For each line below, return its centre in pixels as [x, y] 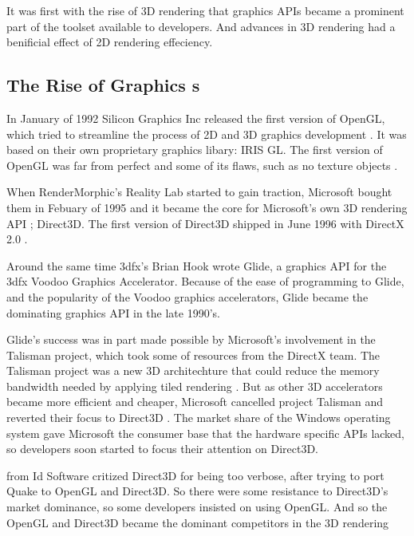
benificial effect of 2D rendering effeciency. [110, 42]
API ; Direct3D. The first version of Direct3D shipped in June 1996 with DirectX [205, 223]
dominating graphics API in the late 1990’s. [113, 312]
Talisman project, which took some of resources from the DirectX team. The [193, 355]
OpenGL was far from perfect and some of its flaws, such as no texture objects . [202, 165]
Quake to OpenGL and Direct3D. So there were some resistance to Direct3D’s [197, 491]
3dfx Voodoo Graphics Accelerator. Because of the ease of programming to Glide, [205, 281]
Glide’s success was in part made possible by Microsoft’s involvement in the [191, 339]
